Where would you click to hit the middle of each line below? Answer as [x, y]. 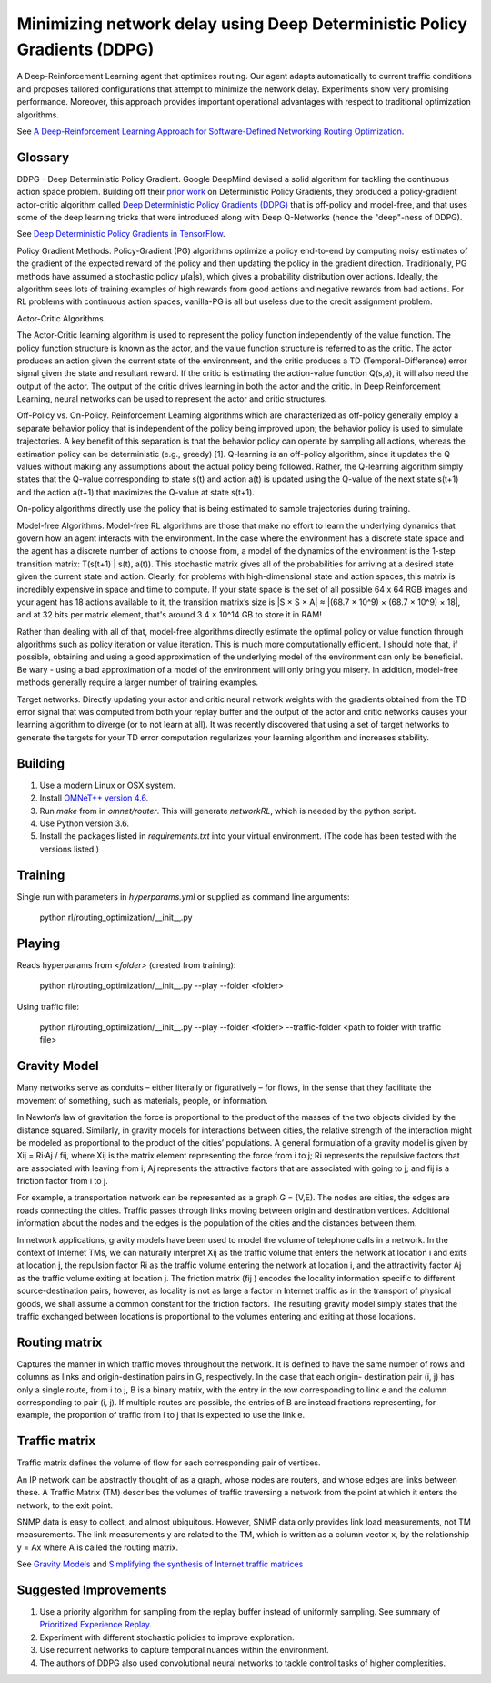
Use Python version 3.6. [85, 823]
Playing [39, 943]
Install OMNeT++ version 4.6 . [94, 798]
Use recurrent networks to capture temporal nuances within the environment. [184, 1650]
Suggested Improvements [92, 1590]
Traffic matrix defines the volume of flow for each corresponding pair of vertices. [169, 1463]
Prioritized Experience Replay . [96, 1625]
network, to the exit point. [65, 1505]
